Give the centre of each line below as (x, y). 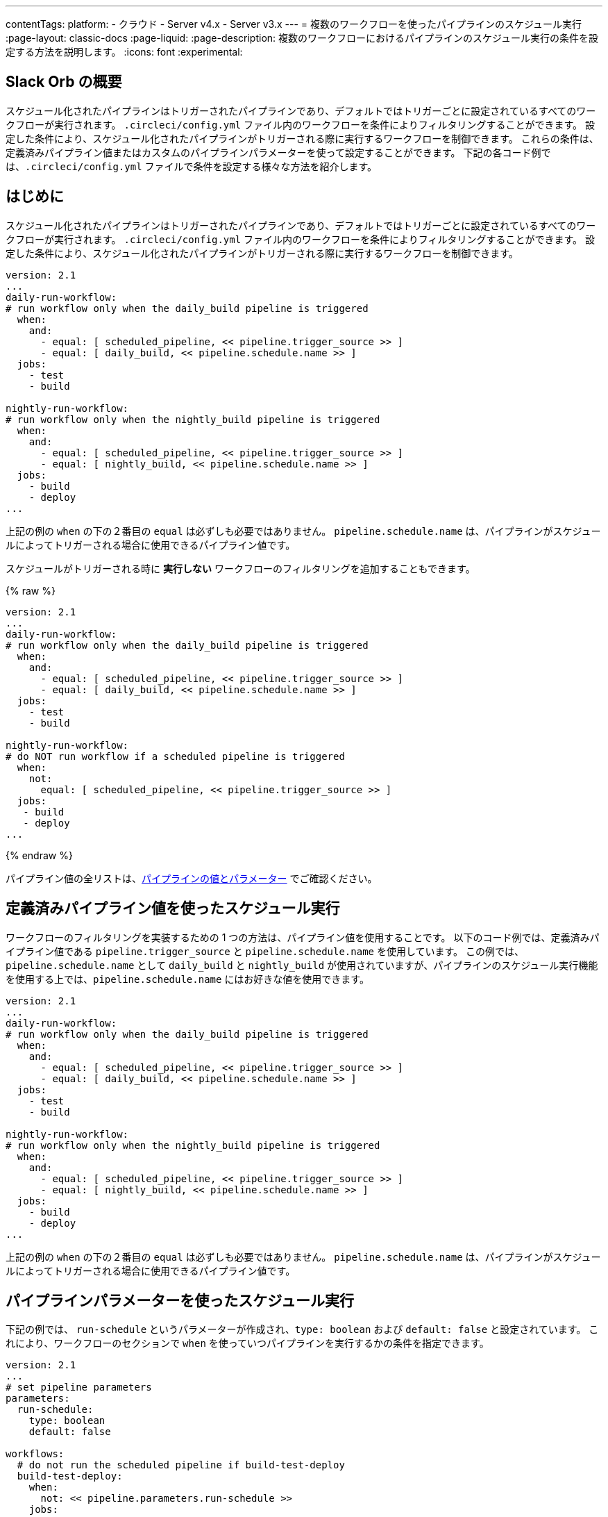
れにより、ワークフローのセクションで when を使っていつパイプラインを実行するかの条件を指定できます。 (247, 1343)
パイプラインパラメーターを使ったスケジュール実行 (180, 1300)
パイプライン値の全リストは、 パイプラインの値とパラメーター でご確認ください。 (192, 878)
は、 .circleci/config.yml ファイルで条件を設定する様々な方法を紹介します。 (192, 166)
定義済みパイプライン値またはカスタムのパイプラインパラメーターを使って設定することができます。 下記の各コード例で (278, 152)
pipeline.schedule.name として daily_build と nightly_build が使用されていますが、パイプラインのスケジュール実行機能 (302, 965)
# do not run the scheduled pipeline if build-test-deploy (181, 1465)
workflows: (35, 1454)
